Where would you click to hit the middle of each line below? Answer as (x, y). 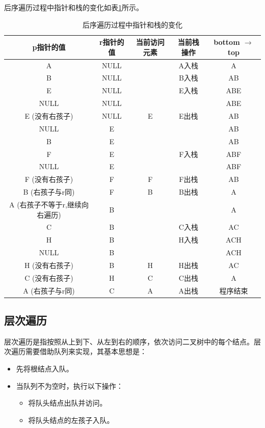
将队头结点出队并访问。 (68, 403)
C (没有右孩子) (49, 277)
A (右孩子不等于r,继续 (45, 204)
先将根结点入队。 (45, 369)
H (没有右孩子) (49, 265)
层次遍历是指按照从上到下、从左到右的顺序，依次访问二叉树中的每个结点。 (129, 341)
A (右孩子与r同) (49, 290)
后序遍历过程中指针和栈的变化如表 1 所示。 (74, 7)
